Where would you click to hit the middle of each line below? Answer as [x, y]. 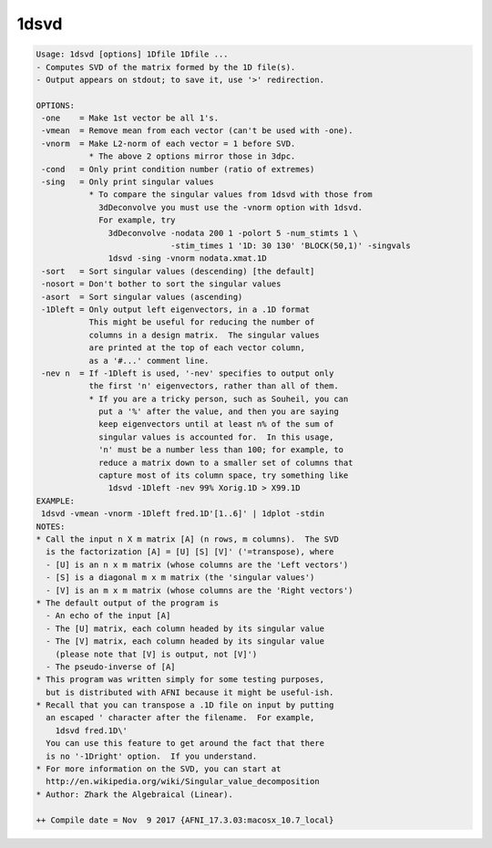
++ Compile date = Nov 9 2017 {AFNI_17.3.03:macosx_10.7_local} [185, 820]
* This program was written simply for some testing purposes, [180, 680]
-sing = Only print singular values [128, 182]
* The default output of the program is [127, 603]
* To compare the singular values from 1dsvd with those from [231, 195]
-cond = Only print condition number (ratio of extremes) [178, 169]
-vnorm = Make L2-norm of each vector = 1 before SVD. [169, 143]
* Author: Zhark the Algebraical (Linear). [135, 794]
